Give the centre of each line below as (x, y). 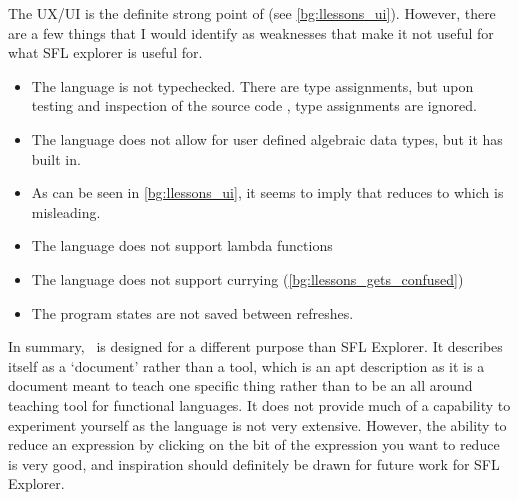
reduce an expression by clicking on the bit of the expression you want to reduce (254, 444)
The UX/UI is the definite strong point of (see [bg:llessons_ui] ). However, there (252, 13)
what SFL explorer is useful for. (105, 52)
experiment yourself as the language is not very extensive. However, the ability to (257, 424)
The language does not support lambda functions (182, 245)
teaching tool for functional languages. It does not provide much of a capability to (259, 404)
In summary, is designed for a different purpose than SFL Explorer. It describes (255, 346)
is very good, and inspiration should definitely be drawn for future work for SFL (254, 463)
